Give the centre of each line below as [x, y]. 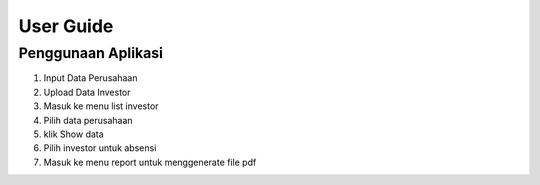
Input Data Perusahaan [90, 78]
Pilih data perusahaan [88, 120]
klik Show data [73, 134]
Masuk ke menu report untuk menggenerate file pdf [150, 162]
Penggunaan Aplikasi [91, 53]
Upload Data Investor [87, 92]
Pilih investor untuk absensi [100, 148]
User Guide [66, 26]
